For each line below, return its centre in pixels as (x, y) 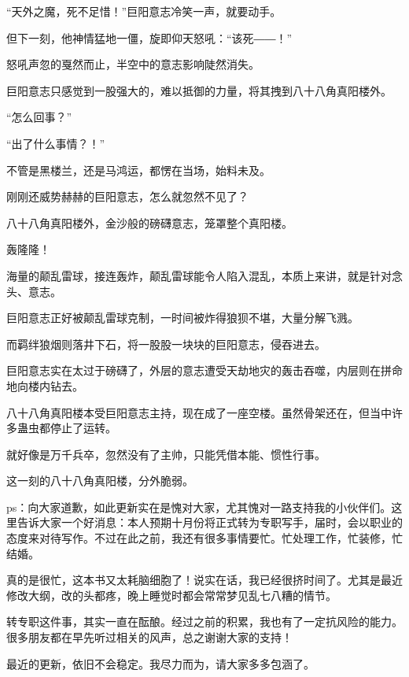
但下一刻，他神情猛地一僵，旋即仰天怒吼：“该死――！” (149, 37)
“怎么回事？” (39, 117)
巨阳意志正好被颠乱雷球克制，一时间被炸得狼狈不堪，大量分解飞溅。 (182, 318)
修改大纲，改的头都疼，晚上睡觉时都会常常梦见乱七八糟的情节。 (171, 595)
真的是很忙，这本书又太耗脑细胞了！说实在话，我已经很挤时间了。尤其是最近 (204, 580)
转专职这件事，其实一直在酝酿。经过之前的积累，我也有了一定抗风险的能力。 (204, 622)
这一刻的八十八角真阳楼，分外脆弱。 (100, 481)
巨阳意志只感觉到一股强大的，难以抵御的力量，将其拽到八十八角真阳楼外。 (199, 90)
